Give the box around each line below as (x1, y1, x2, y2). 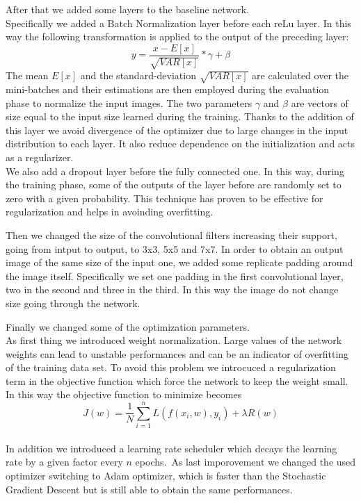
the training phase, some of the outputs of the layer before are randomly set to (6, 177, 342, 192)
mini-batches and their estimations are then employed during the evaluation (6, 82, 330, 96)
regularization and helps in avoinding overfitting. (6, 204, 214, 219)
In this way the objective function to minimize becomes (6, 387, 242, 402)
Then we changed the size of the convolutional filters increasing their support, (6, 227, 337, 242)
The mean (6, 68, 49, 83)
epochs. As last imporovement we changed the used (135, 454, 356, 469)
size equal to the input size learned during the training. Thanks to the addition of (6, 109, 354, 124)
